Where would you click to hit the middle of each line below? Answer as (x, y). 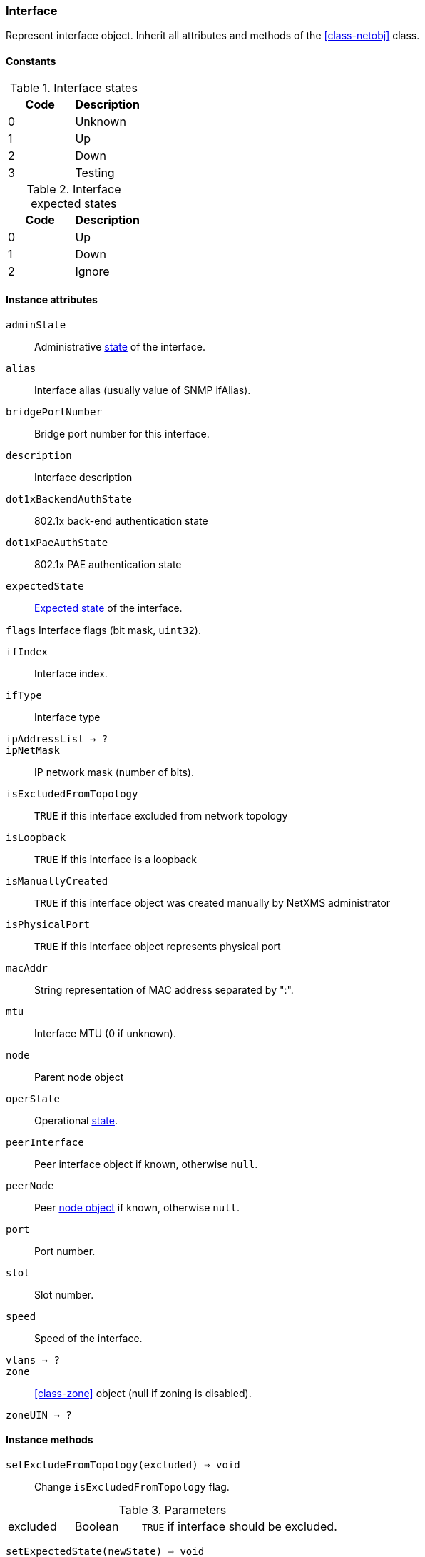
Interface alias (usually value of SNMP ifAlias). (143, 390)
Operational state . (76, 1120)
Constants (31, 61)
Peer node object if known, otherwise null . (137, 1207)
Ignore (92, 271)
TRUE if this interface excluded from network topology (161, 815)
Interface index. (71, 673)
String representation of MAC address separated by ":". (164, 989)
